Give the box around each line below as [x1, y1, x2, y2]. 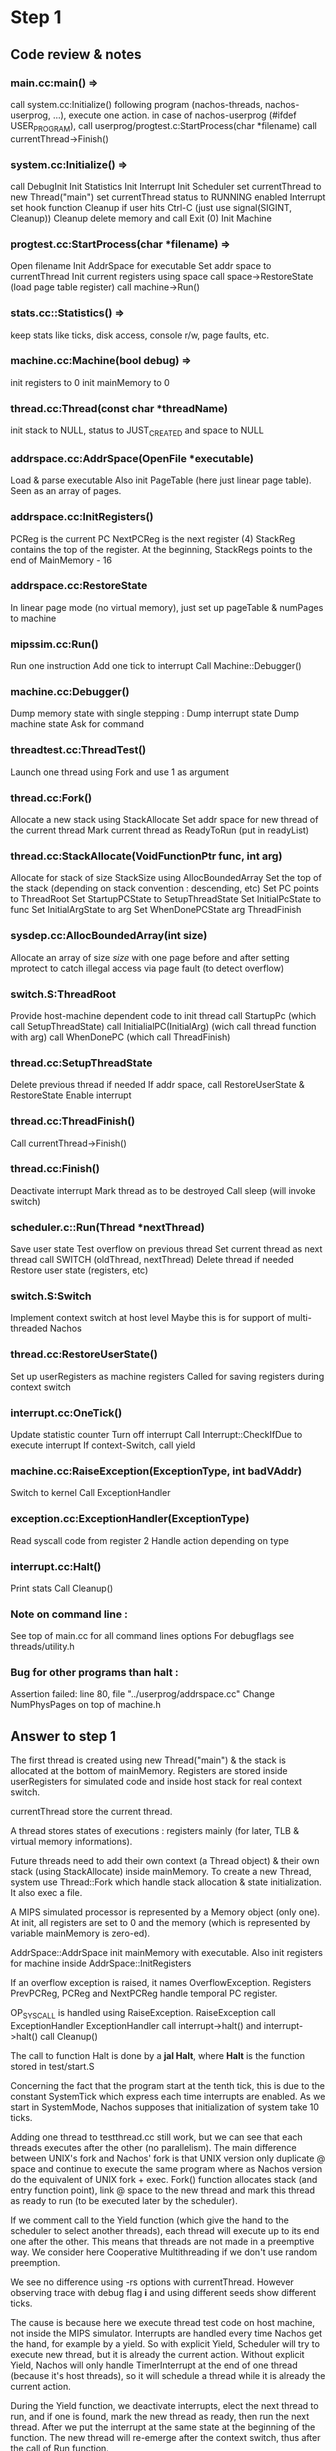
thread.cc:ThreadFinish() [10, 1114, 136, 1128]
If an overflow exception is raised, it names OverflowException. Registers [10, 1977, 312, 1989]
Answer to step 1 [10, 1727, 117, 1745]
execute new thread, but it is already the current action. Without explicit [10, 2349, 305, 2361]
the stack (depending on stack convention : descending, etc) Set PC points [10, 882, 320, 895]
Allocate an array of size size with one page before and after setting [10, 951, 290, 963]
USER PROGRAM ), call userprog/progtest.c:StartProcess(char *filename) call [10, 119, 317, 134]
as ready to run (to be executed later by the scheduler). [10, 2195, 238, 2207]
